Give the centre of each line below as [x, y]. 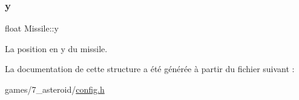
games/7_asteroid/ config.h [55, 89]
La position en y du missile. [56, 48]
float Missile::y [32, 28]
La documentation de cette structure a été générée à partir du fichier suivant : [150, 69]
